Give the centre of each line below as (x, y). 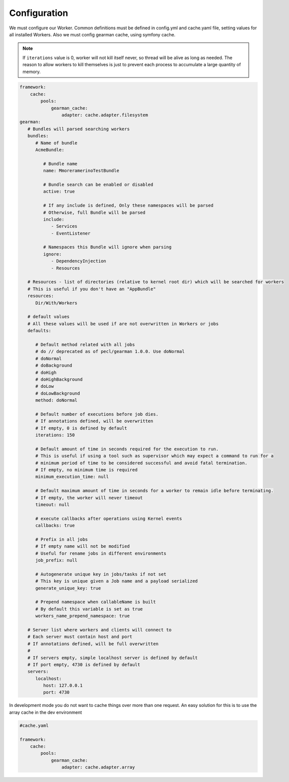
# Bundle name (60, 164)
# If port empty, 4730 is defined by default (84, 664)
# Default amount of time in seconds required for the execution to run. (127, 449)
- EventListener (71, 233)
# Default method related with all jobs (85, 345)
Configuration (39, 13)
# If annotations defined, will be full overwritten (93, 644)
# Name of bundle (57, 143)
